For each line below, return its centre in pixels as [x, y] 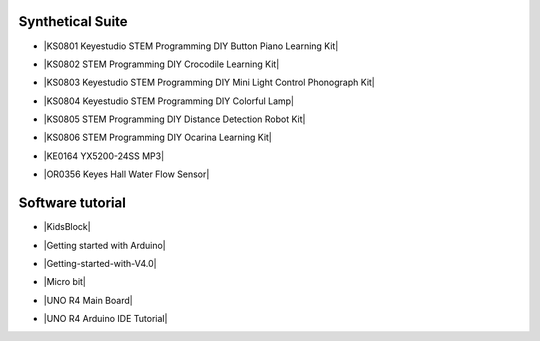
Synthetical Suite [73, 21]
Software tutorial [72, 203]
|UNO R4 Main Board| [88, 300]
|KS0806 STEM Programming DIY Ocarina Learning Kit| [157, 137]
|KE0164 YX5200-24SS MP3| [104, 156]
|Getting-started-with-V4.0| [100, 263]
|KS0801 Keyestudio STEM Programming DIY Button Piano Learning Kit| [191, 46]
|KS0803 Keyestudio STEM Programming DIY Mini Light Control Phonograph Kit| [209, 82]
